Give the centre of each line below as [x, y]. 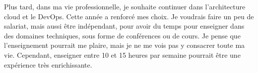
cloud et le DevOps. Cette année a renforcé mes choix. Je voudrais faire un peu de [129, 16]
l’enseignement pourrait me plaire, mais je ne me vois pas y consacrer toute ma [125, 45]
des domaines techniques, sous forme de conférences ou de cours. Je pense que [122, 35]
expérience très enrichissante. [48, 64]
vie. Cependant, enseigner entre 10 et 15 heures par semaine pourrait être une [122, 55]
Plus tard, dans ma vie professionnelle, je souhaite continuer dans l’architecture [125, 6]
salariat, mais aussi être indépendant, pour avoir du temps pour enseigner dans [124, 26]
